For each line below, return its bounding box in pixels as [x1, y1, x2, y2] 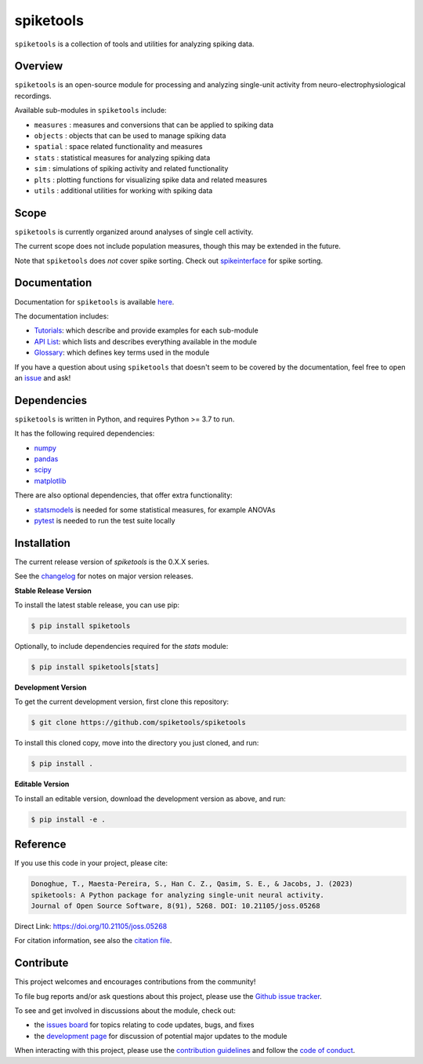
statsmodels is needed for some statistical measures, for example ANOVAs [34, 505, 276, 514]
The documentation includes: [14, 311, 109, 321]
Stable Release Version [14, 585, 92, 596]
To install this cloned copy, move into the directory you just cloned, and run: [14, 738, 259, 748]
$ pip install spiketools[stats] [31, 662, 160, 671]
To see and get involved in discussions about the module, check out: [14, 1005, 237, 1015]
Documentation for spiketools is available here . [14, 297, 175, 306]
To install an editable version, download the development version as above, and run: [14, 793, 286, 803]
